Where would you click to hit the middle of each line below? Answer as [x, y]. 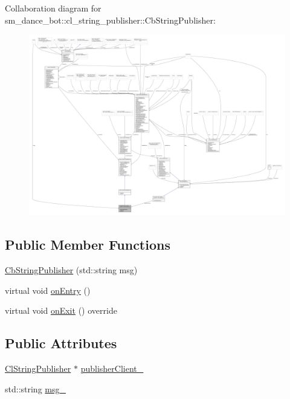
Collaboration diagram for [53, 8]
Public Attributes [61, 343]
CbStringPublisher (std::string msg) [71, 269]
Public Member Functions [88, 245]
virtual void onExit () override [61, 310]
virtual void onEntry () [48, 290]
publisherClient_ [112, 368]
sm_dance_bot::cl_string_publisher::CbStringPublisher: [110, 20]
